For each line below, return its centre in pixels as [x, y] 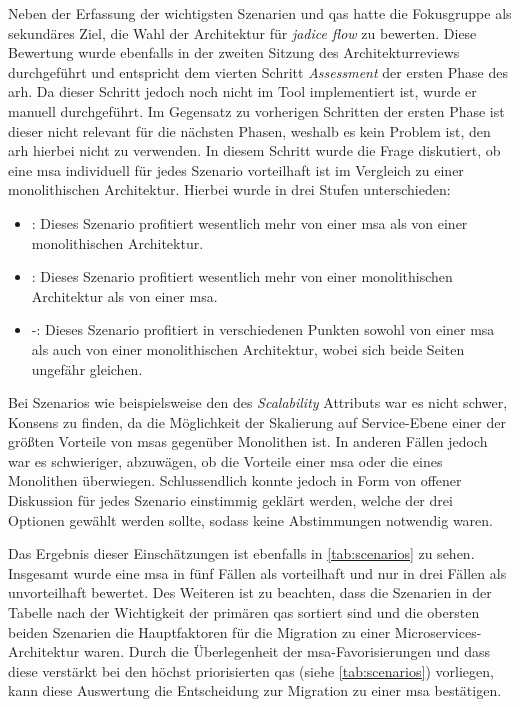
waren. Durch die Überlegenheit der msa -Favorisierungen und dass [287, 651]
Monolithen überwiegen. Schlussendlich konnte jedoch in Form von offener [235, 480]
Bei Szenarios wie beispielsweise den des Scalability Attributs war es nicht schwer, [258, 402]
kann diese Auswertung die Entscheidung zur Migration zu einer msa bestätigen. [255, 690]
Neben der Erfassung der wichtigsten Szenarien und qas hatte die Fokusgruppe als [260, 13]
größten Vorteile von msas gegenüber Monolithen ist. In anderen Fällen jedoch [248, 441]
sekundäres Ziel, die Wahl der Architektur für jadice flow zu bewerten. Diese [242, 32]
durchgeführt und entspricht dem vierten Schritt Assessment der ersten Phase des [258, 71]
